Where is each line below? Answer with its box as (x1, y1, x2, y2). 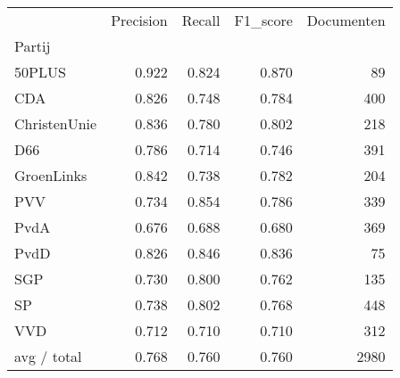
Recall (181, 10, 221, 30)
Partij (14, 36, 51, 56)
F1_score (234, 10, 293, 30)
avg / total (14, 346, 82, 366)
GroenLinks (14, 165, 87, 185)
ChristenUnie (14, 113, 97, 134)
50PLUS (14, 62, 66, 82)
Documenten (306, 10, 386, 30)
